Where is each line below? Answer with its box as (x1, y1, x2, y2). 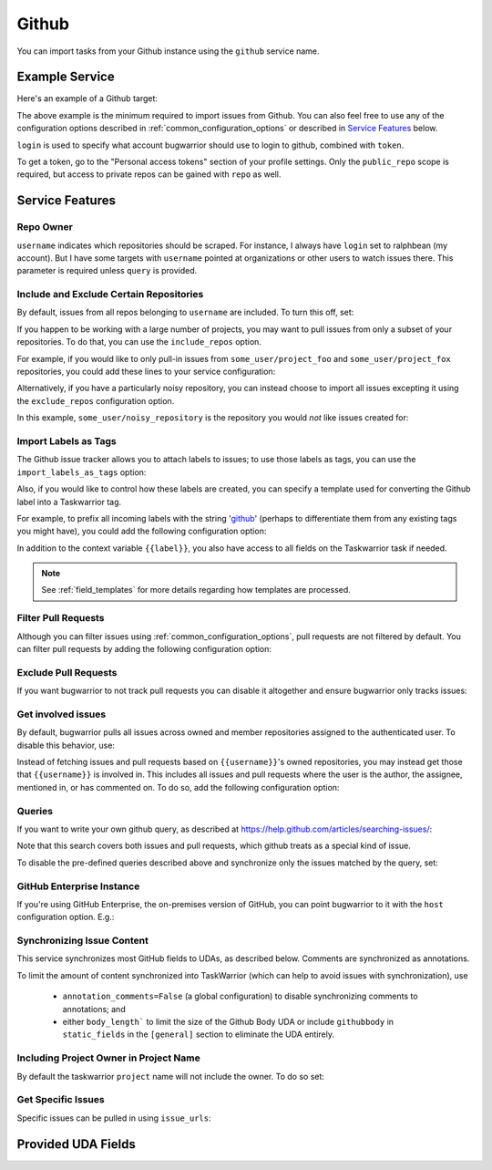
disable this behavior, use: (16, 740, 116, 751)
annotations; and (62, 1003, 127, 1014)
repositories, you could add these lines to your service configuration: (16, 366, 276, 378)
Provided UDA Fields (16, 1136, 136, 1152)
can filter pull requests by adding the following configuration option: (16, 644, 272, 655)
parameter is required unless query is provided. (16, 265, 198, 276)
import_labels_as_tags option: (16, 466, 147, 478)
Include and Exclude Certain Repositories (16, 288, 204, 301)
